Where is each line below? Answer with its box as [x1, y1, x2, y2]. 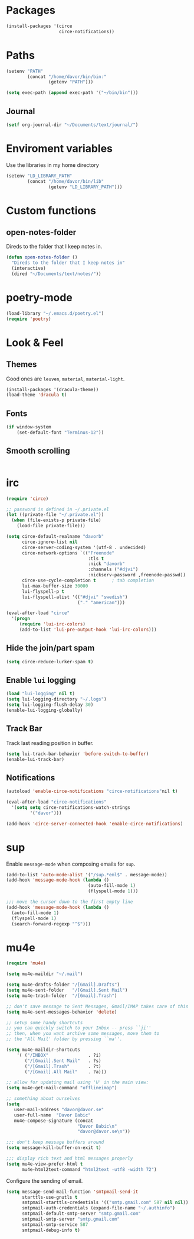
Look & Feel [6, 335, 64, 349]
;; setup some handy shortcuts [6, 1019, 83, 1025]
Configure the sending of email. [6, 1177, 83, 1184]
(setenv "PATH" [6, 68, 44, 74]
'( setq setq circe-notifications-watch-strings [11, 805, 131, 811]
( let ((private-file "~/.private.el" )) [6, 512, 104, 518]
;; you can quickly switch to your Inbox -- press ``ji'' [6, 1025, 152, 1031]
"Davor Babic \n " [77, 1123, 117, 1129]
